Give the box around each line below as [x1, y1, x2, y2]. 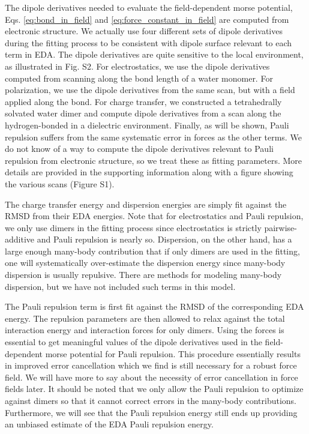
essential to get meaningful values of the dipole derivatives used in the [5, 336, 262, 348]
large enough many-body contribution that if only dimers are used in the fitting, [5, 244, 300, 257]
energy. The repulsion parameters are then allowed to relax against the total [5, 312, 285, 324]
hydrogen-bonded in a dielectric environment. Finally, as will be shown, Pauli [5, 118, 289, 131]
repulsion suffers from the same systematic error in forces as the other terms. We [5, 130, 302, 143]
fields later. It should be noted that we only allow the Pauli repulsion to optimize [5, 382, 304, 395]
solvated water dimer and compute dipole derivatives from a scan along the [5, 107, 281, 119]
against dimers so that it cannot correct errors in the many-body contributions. [5, 394, 297, 406]
